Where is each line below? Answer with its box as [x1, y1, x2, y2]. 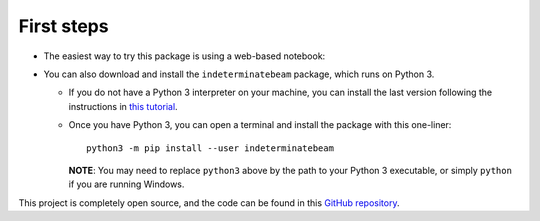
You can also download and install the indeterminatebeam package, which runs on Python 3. [43, 68, 435, 80]
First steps [18, 15, 109, 37]
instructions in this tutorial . [68, 100, 179, 112]
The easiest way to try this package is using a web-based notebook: [43, 50, 326, 62]
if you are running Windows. [68, 178, 185, 190]
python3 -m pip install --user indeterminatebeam [86, 142, 335, 154]
